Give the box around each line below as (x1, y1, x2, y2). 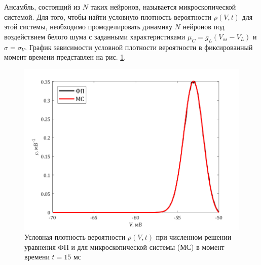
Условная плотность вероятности (24, 232, 126, 242)
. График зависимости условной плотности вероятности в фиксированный (25, 41, 253, 52)
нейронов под (182, 21, 225, 32)
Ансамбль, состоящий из (4, 2, 81, 12)
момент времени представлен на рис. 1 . (4, 52, 126, 62)
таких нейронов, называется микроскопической (90, 2, 236, 12)
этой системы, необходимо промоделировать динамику (4, 21, 172, 32)
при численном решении (156, 232, 232, 242)
